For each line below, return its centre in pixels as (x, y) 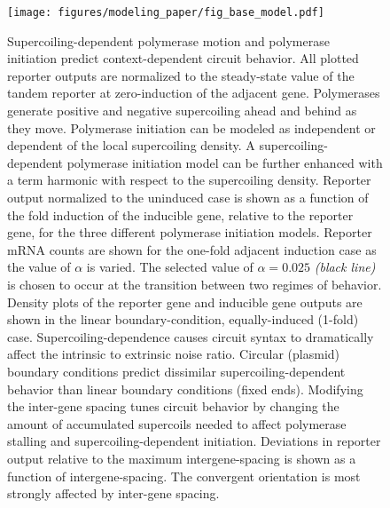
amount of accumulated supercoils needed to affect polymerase (177, 423)
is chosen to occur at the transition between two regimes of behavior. (195, 284)
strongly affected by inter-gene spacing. (113, 493)
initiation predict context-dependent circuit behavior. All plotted (183, 58)
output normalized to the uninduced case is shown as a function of (188, 197)
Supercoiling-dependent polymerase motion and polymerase (168, 40)
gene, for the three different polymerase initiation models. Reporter (190, 232)
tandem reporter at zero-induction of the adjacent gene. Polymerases (194, 93)
